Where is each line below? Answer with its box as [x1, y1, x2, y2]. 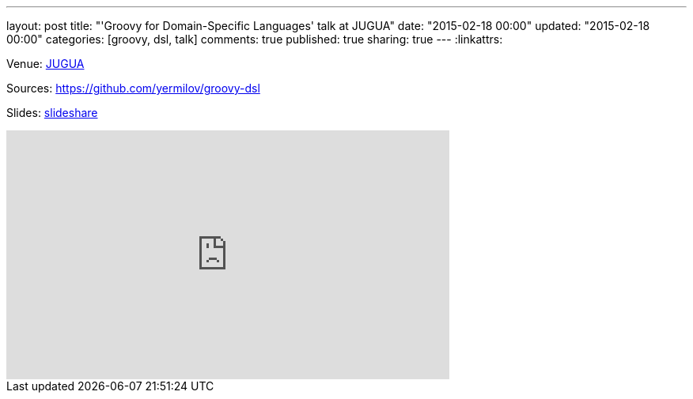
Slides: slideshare [6, 106, 98, 119]
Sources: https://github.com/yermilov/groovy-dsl [6, 81, 260, 95]
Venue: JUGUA [6, 57, 85, 70]
